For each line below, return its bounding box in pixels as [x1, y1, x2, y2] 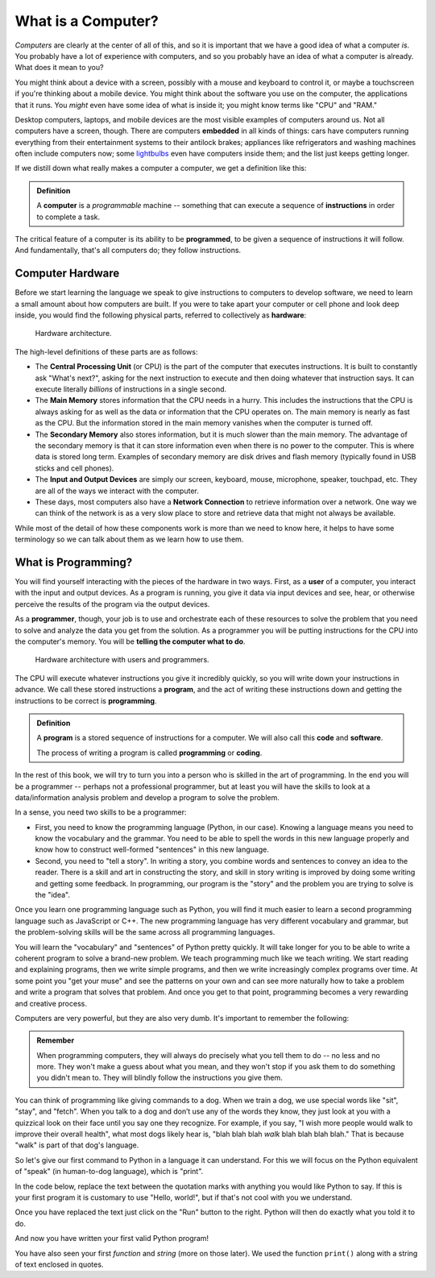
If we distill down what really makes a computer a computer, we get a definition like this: [14, 164, 307, 173]
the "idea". [35, 890, 71, 900]
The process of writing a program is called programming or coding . [36, 748, 263, 757]
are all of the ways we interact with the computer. [35, 486, 199, 496]
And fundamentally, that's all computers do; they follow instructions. [14, 246, 242, 255]
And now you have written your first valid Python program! [14, 1234, 209, 1243]
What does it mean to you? [14, 63, 104, 73]
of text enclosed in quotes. [14, 1259, 104, 1269]
